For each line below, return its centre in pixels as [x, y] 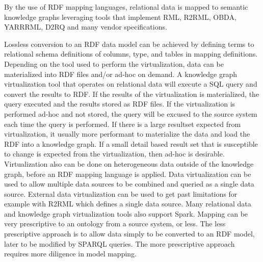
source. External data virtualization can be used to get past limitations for [121, 193]
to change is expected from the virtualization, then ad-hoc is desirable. [114, 154]
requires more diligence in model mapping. [70, 254]
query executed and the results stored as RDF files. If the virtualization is [120, 104]
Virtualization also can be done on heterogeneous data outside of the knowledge [129, 163]
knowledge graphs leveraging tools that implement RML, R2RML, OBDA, [120, 17]
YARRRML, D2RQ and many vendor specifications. [86, 27]
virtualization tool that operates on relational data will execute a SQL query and [131, 84]
